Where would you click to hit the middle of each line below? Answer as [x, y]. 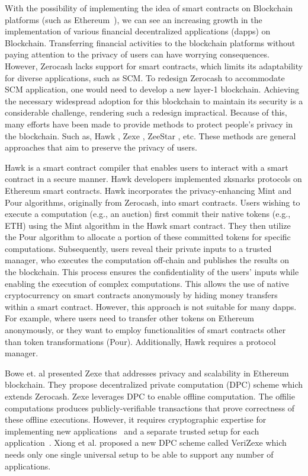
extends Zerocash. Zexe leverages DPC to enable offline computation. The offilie [150, 396]
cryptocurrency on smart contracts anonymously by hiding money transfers [141, 295]
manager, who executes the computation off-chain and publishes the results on [147, 260]
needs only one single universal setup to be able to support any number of [139, 454]
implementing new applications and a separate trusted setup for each [132, 431]
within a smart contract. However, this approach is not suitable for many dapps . [151, 306]
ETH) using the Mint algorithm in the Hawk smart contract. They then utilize [148, 225]
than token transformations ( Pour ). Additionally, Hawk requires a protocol [140, 341]
